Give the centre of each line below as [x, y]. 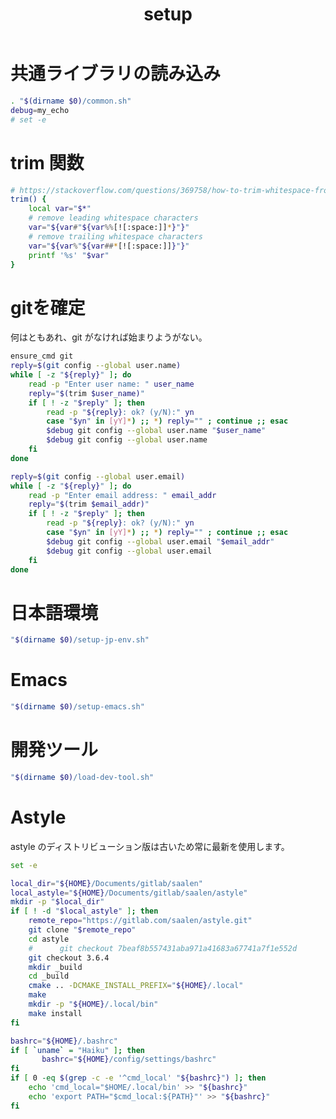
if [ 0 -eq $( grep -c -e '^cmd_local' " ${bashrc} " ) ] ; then [138, 1078]
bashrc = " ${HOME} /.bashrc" [64, 1041]
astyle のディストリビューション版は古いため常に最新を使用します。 [150, 846]
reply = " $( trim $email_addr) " [89, 504]
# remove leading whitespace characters [113, 218]
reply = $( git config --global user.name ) [96, 366]
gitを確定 [48, 307]
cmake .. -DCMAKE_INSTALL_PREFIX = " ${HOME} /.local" [136, 986]
